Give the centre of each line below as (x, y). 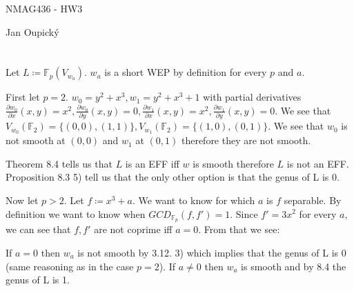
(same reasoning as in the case (70, 266)
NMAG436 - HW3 (44, 8)
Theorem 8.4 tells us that (59, 163)
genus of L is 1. (38, 280)
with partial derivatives (252, 97)
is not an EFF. (318, 163)
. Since (244, 213)
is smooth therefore (233, 163)
